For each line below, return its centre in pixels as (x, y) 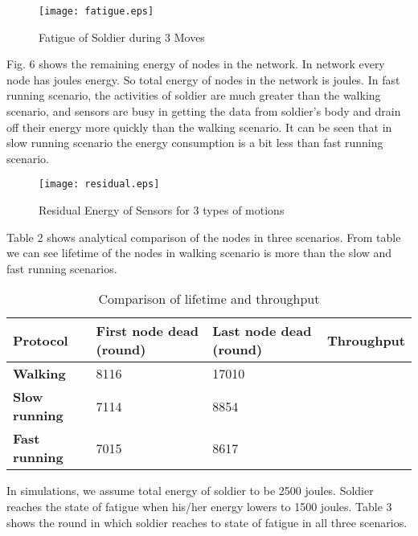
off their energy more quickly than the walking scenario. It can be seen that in (199, 127)
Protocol (41, 340)
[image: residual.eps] (99, 184)
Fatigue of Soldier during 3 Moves (122, 37)
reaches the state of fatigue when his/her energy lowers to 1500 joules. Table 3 (199, 507)
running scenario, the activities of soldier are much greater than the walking (194, 95)
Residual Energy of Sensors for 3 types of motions (162, 210)
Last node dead (262, 331)
